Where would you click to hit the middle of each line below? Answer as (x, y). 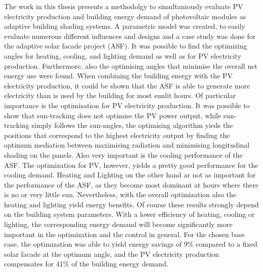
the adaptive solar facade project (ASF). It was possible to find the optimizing (126, 46)
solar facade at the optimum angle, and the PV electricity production (112, 254)
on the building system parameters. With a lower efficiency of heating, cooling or (129, 214)
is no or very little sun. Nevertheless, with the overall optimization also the (120, 194)
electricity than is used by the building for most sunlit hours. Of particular (120, 95)
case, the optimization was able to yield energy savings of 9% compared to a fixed (131, 244)
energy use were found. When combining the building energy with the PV (118, 76)
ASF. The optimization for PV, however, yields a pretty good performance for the (131, 165)
